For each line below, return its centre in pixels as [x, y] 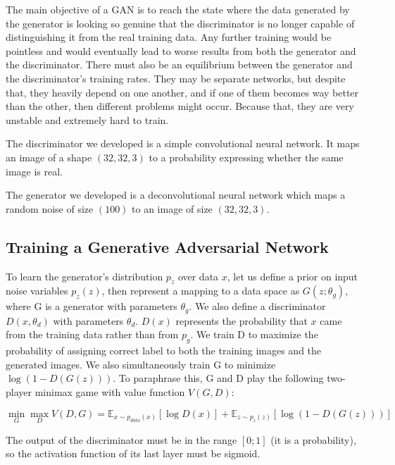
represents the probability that [242, 320]
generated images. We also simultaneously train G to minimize [141, 364]
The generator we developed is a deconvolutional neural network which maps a [176, 195]
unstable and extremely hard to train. [87, 119]
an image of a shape [49, 157]
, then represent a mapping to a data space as [201, 291]
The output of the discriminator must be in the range [121, 439]
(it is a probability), [313, 439]
